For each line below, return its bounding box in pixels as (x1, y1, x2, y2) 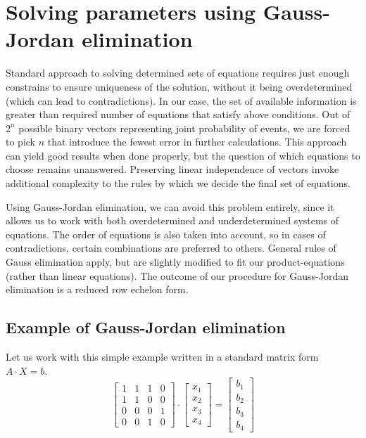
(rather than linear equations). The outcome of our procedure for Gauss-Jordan (6, 268, 348, 283)
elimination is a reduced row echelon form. (6, 282, 189, 297)
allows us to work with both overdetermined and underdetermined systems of (6, 213, 339, 228)
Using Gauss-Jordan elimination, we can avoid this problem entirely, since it (6, 199, 334, 214)
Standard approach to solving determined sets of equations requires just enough (6, 65, 350, 80)
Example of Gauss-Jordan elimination (6, 316, 286, 338)
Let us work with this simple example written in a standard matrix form (6, 349, 319, 364)
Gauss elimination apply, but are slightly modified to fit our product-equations (6, 255, 345, 269)
